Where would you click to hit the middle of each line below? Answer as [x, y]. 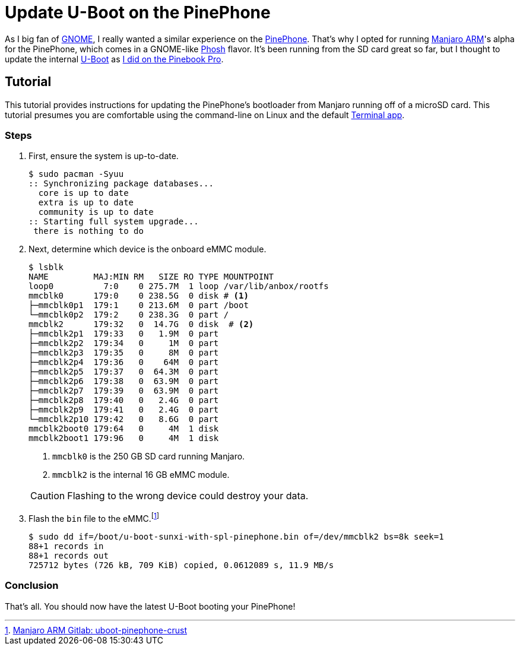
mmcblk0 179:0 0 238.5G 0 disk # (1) [139, 296]
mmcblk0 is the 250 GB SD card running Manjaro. [149, 456]
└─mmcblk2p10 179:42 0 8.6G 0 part [124, 419]
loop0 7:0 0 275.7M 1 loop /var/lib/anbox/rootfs [179, 286]
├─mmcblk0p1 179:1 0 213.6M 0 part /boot [139, 305]
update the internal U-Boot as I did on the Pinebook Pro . [114, 59]
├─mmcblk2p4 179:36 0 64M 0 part [124, 362]
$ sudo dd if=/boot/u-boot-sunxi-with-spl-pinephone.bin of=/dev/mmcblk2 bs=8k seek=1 [236, 537]
